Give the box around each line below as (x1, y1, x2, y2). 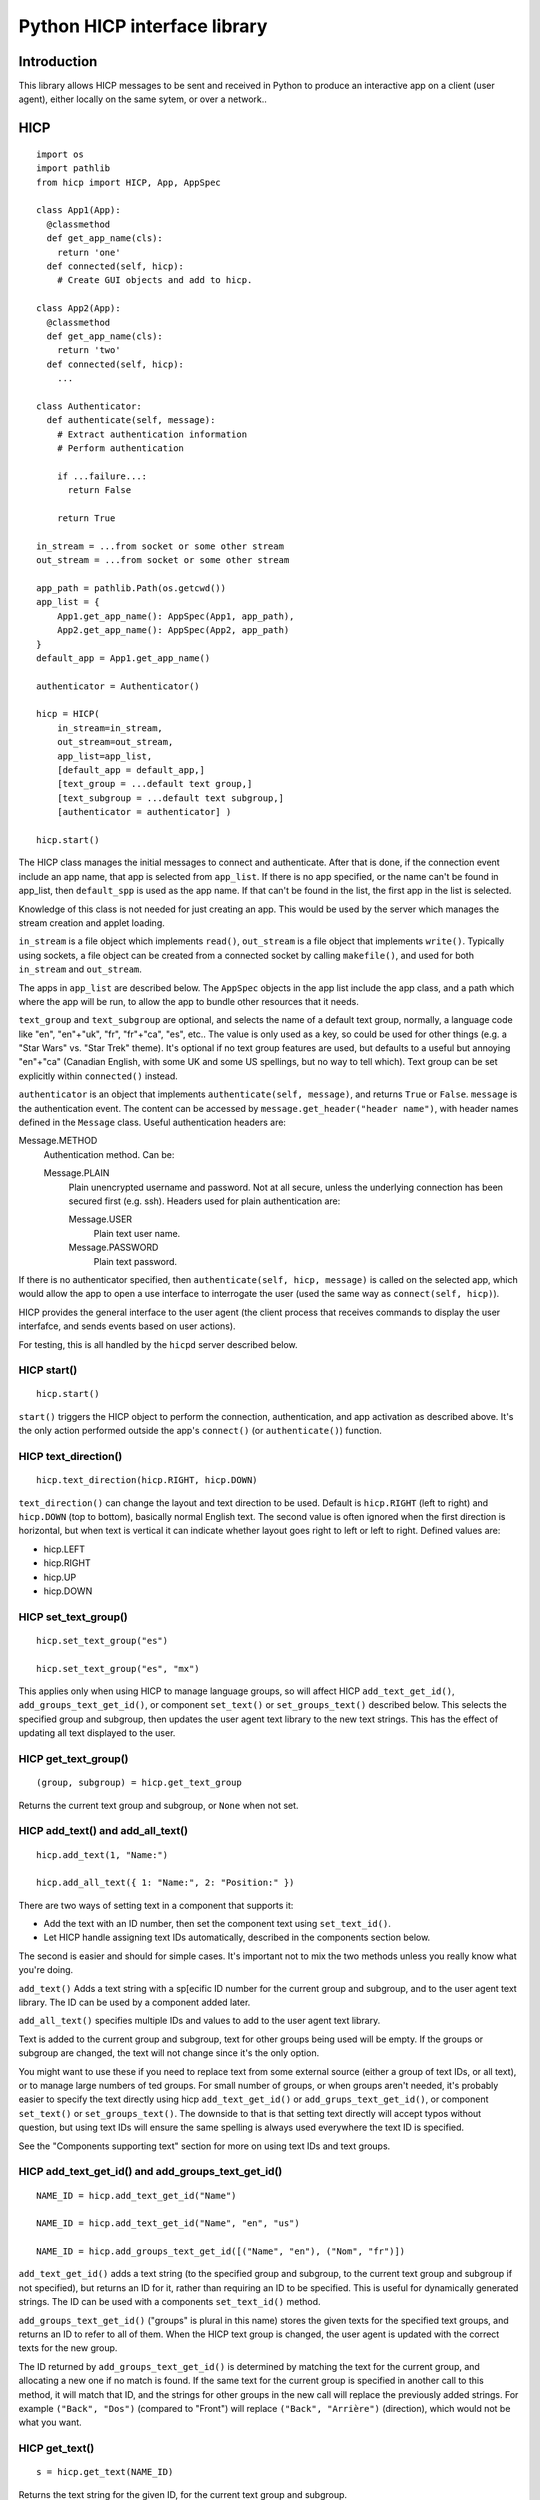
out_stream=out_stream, (56, 736, 174, 748)
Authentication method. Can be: (43, 1148, 175, 1160)
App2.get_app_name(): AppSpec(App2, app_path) (56, 625, 290, 636)
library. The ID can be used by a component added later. (18, 1996, 251, 2009)
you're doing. (18, 1964, 74, 1976)
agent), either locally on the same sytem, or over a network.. (18, 93, 267, 105)
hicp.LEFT (43, 1543, 85, 1555)
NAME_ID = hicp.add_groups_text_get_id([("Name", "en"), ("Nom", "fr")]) (36, 2246, 406, 2257)
